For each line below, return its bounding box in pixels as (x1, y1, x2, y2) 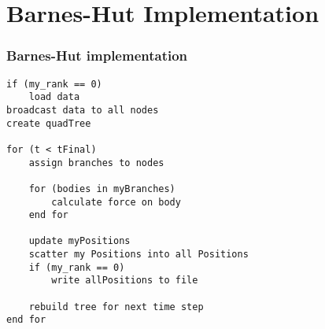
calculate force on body (51, 196, 181, 208)
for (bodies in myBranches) (28, 183, 175, 194)
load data (28, 91, 80, 103)
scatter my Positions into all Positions (28, 249, 249, 261)
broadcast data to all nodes (6, 104, 159, 116)
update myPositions (28, 235, 131, 247)
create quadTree (6, 117, 91, 129)
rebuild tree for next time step (28, 301, 204, 312)
